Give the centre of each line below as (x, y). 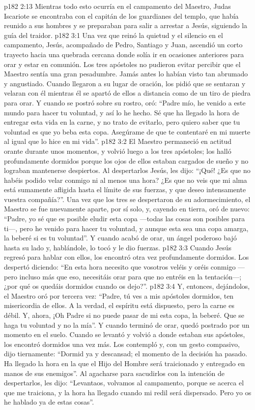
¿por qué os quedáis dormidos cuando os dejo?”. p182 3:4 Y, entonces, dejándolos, (127, 286)
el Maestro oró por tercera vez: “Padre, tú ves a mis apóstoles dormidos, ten (119, 295)
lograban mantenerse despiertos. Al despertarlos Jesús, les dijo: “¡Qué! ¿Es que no (127, 170)
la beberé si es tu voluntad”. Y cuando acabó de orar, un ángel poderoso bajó (120, 238)
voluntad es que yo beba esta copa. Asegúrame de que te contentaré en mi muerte (127, 131)
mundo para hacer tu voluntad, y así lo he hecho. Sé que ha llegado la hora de (122, 112)
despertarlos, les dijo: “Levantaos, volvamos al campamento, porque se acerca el (124, 383)
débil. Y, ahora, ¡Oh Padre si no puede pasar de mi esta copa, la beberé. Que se (124, 315)
